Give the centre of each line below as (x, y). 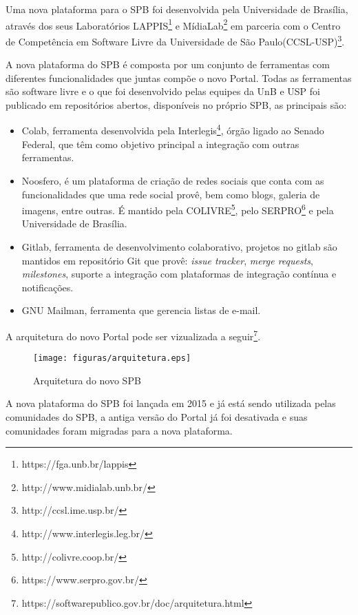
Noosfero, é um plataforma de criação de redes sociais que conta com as (173, 180)
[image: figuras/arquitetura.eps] (112, 358)
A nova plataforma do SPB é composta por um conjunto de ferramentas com (168, 64)
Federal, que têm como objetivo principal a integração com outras (160, 144)
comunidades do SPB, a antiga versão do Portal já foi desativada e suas (157, 417)
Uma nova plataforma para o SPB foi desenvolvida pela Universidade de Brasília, (177, 9)
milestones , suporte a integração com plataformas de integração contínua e (179, 274)
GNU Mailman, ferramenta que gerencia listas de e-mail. (141, 310)
